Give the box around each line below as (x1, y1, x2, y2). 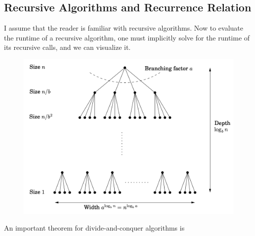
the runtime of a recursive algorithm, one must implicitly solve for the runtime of (4, 32, 250, 42)
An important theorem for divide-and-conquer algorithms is (4, 223, 185, 233)
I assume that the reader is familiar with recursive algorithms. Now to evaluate (4, 23, 243, 33)
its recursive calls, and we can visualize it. (4, 42, 131, 52)
